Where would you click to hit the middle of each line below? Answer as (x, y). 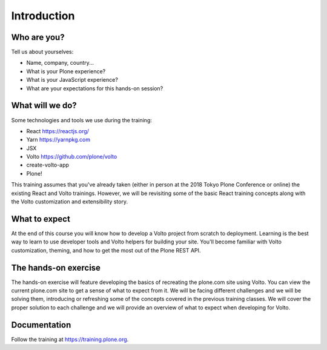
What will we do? (44, 106)
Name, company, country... (60, 63)
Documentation (41, 325)
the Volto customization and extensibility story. (70, 202)
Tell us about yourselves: (42, 52)
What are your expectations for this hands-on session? (95, 88)
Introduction (43, 16)
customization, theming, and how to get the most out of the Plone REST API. (106, 250)
